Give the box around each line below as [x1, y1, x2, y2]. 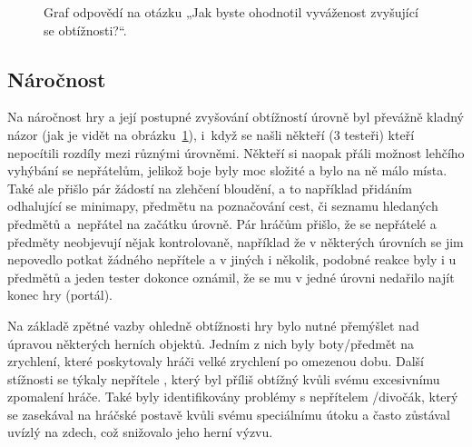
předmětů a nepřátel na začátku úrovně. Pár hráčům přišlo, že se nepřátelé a [7, 214, 437, 233]
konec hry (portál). [7, 285, 113, 304]
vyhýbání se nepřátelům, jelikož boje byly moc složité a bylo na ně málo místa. [7, 161, 447, 180]
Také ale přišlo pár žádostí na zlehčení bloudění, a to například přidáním [7, 178, 413, 197]
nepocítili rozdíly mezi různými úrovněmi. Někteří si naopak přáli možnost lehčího [7, 143, 465, 162]
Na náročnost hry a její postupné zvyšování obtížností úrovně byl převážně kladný [7, 107, 464, 126]
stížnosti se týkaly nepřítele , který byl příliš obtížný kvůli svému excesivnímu [7, 369, 440, 388]
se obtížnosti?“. [44, 20, 127, 39]
